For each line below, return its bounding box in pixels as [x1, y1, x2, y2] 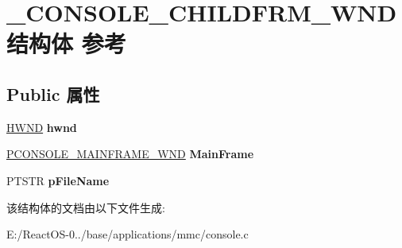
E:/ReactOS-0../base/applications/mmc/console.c [6, 226, 249, 242]
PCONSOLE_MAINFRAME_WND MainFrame [6, 145, 254, 162]
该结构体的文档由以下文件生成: [6, 199, 165, 215]
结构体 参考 [6, 27, 126, 60]
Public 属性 [6, 81, 100, 106]
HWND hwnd [6, 118, 77, 135]
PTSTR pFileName [6, 172, 110, 188]
